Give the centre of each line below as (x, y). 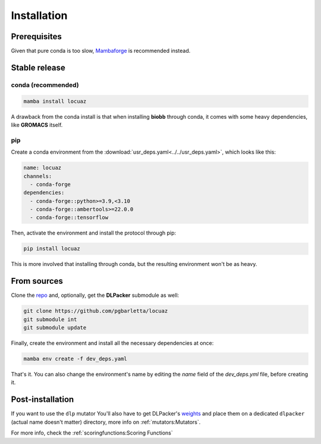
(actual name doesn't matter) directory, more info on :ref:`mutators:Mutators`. (106, 422)
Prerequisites (36, 37)
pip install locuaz (52, 249)
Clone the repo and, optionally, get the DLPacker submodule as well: (95, 295)
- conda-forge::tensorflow (69, 218)
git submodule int (50, 319)
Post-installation (43, 400)
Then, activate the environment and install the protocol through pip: (94, 233)
